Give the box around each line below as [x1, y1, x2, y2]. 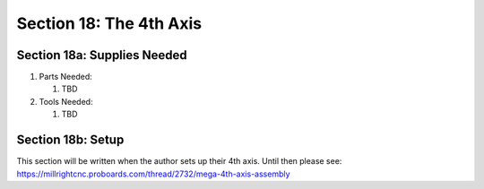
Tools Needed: [39, 96, 93, 107]
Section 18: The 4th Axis [16, 13, 203, 33]
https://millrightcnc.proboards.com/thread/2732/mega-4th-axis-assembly [16, 168, 290, 179]
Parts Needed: [39, 72, 93, 82]
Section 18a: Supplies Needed [16, 47, 187, 63]
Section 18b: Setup [16, 133, 125, 148]
